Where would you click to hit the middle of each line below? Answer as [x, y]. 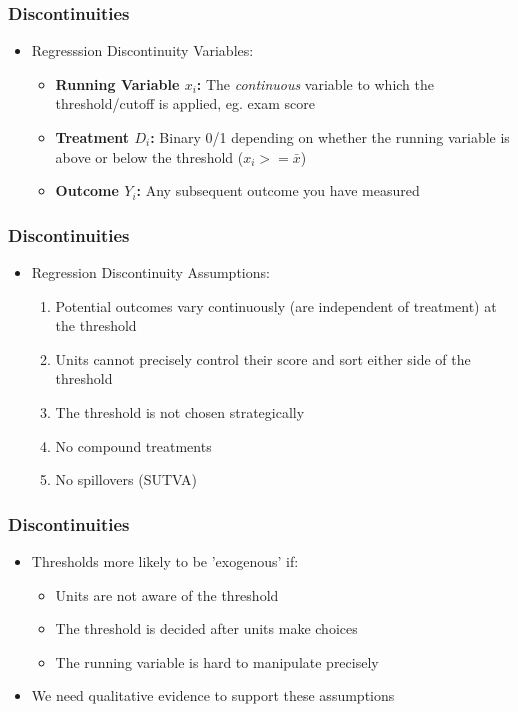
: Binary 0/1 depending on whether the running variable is [330, 137]
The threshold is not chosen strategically [180, 411]
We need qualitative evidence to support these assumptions [213, 695]
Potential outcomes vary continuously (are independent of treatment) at [276, 305]
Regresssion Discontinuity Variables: [142, 50]
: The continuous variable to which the [315, 83]
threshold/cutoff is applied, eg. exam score [185, 103]
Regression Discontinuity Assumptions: [150, 272]
